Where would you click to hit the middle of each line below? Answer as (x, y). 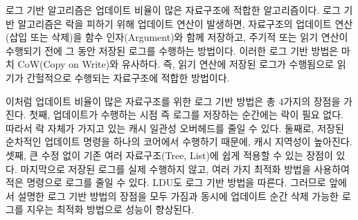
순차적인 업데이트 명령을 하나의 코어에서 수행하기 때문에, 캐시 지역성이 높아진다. (179, 141)
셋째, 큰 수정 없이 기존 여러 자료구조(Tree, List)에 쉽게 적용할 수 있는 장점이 (169, 155)
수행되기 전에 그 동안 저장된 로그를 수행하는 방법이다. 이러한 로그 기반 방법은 (172, 50)
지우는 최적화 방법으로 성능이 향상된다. (110, 209)
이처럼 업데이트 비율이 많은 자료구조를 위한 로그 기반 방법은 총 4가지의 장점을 (173, 101)
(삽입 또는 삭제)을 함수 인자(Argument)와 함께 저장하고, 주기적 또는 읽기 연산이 (177, 37)
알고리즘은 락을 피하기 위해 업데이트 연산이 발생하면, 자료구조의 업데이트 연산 (185, 23)
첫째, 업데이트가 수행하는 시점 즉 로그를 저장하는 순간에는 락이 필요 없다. (186, 114)
